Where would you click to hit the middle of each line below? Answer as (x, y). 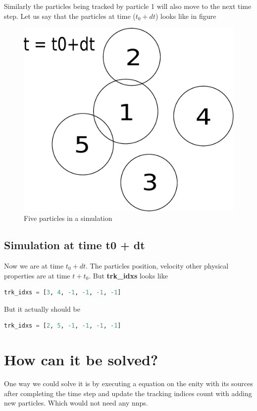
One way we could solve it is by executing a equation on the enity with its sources (128, 383)
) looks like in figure (186, 16)
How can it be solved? (81, 360)
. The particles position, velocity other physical (157, 265)
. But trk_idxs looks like (128, 275)
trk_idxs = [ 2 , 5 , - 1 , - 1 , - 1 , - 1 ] (63, 326)
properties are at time (37, 275)
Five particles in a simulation (68, 218)
